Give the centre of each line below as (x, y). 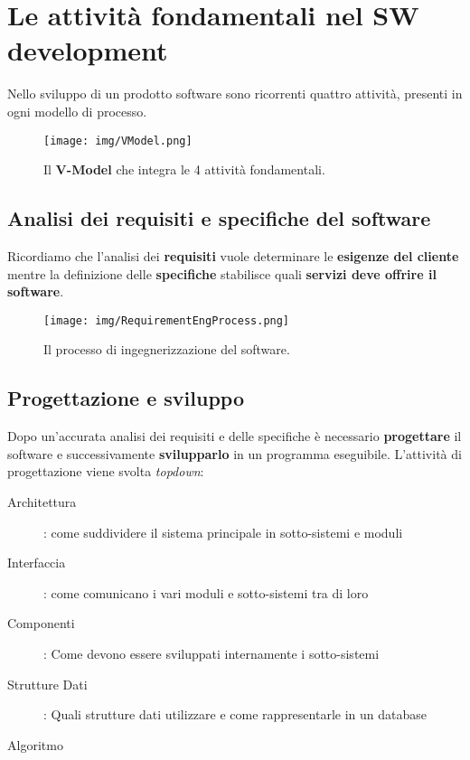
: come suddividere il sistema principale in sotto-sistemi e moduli (223, 532)
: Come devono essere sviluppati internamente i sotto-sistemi (211, 653)
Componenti (41, 623)
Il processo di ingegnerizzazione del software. (167, 349)
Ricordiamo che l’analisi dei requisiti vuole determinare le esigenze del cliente (233, 255)
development (88, 50)
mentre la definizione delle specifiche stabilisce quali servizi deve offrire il (222, 273)
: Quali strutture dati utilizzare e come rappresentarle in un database (235, 714)
